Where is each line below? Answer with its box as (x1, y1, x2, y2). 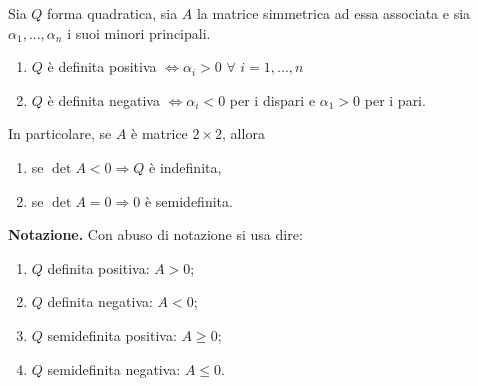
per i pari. (364, 89, 426, 110)
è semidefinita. (144, 190, 233, 211)
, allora (222, 123, 265, 144)
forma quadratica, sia (47, 3, 178, 23)
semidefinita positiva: (47, 324, 177, 345)
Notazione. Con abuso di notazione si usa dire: (8, 224, 303, 245)
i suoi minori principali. (67, 22, 211, 43)
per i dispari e (229, 89, 316, 110)
